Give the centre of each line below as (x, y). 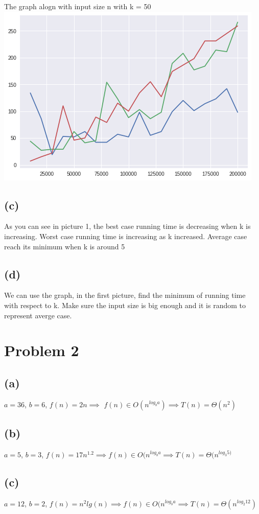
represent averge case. (38, 315)
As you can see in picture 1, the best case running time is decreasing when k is (127, 226)
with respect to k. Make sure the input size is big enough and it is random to (125, 305)
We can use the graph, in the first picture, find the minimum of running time (125, 295)
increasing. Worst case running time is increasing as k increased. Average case (126, 236)
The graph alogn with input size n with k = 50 (78, 6)
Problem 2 (42, 350)
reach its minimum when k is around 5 (65, 246)
